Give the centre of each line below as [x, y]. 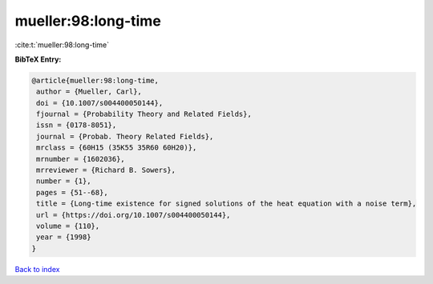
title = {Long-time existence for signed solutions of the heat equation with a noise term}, [227, 204]
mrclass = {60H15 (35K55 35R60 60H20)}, [117, 148]
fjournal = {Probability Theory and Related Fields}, [144, 114]
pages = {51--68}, [72, 192]
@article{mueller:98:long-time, [95, 80]
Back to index [37, 269]
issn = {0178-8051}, [77, 125]
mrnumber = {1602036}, [81, 159]
